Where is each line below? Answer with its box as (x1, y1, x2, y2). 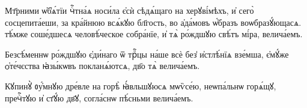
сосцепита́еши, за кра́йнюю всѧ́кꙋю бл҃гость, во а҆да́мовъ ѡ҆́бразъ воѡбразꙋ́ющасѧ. (5, 16, 302, 28)
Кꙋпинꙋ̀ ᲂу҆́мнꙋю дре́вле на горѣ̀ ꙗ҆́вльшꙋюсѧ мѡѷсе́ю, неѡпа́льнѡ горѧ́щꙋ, (5, 79, 276, 92)
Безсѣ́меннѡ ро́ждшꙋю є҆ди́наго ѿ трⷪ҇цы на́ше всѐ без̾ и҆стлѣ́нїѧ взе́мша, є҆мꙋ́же (5, 47, 289, 60)
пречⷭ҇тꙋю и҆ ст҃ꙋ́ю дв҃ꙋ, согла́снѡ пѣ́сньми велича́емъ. (5, 91, 193, 104)
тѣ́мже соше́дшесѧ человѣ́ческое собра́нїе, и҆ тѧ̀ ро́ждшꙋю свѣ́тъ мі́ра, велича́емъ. (5, 28, 303, 40)
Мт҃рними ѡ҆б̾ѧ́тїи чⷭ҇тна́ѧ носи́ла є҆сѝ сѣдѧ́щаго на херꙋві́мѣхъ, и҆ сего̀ (5, 4, 254, 16)
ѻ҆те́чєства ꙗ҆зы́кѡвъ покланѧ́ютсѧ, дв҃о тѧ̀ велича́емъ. (5, 59, 200, 72)
